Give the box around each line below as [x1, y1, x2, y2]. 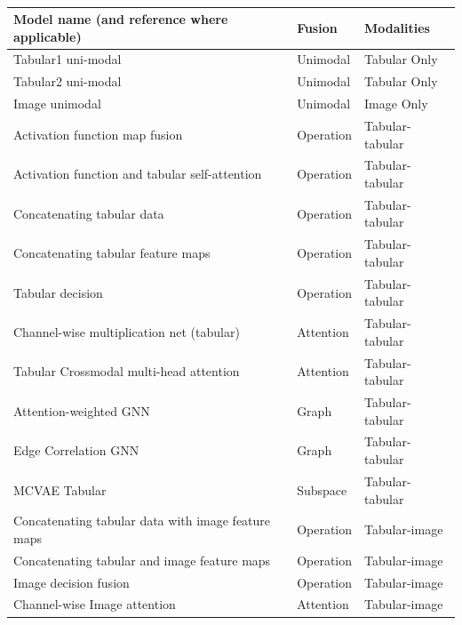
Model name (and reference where [13, 10, 228, 28]
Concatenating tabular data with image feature [13, 511, 271, 530]
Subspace [297, 480, 347, 499]
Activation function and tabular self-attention [13, 164, 262, 183]
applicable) [13, 27, 82, 45]
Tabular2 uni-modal [13, 72, 122, 91]
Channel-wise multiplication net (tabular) [13, 322, 240, 341]
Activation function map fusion [13, 124, 183, 143]
